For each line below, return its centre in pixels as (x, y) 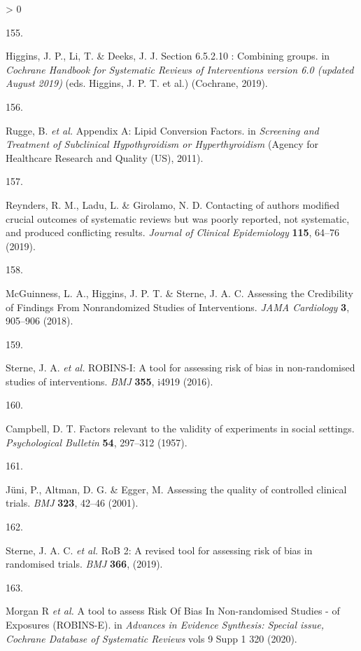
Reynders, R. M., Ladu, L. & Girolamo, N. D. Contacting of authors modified (172, 204)
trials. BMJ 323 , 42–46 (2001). (72, 503)
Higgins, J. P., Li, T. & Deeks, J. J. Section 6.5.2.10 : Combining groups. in (168, 56)
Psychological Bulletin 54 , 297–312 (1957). (97, 442)
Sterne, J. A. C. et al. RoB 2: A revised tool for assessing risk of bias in (159, 550)
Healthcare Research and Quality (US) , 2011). (105, 157)
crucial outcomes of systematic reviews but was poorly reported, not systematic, (178, 218)
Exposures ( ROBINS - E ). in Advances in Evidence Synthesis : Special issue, (165, 624)
